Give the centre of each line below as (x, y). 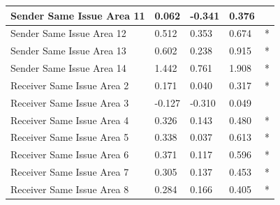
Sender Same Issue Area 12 (68, 33)
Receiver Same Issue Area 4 (70, 120)
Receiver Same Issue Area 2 (70, 85)
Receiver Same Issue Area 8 (70, 189)
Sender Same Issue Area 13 (68, 51)
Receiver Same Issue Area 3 (70, 102)
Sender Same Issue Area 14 (68, 68)
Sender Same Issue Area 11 (78, 15)
